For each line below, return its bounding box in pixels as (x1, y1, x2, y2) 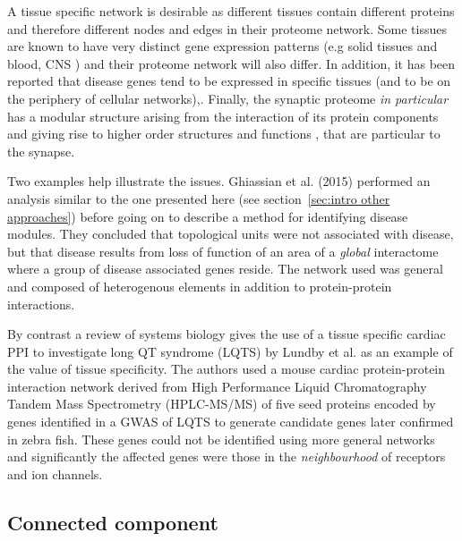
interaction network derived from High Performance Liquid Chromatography (7, 376, 427, 395)
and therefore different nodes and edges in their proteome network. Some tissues (7, 19, 447, 38)
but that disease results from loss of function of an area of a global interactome (7, 241, 439, 260)
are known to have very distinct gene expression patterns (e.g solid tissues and (7, 37, 438, 55)
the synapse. (7, 141, 75, 160)
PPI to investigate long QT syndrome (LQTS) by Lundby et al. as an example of (7, 342, 453, 360)
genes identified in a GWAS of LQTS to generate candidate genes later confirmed (7, 412, 454, 431)
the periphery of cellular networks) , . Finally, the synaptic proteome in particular (7, 89, 449, 107)
